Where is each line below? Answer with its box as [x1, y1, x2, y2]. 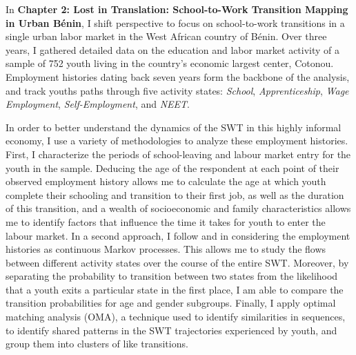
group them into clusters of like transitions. [6, 336, 188, 351]
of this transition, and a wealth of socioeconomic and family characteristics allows [6, 201, 351, 215]
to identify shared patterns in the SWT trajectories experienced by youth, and [6, 323, 337, 337]
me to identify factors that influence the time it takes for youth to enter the [6, 214, 326, 229]
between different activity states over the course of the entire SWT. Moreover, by [6, 255, 349, 269]
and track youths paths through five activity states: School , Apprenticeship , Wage [6, 83, 349, 97]
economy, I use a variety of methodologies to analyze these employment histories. [6, 133, 348, 148]
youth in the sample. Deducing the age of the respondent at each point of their [6, 160, 339, 175]
